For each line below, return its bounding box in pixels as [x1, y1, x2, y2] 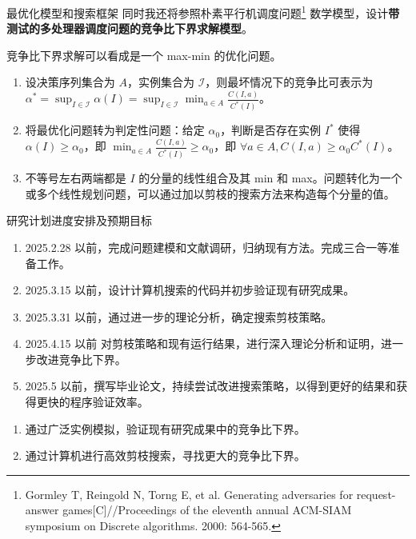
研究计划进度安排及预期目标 [6, 212, 152, 229]
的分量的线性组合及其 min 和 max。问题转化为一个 [138, 170, 402, 186]
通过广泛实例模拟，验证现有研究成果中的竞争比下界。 [25, 420, 306, 437]
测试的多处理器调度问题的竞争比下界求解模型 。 [6, 20, 253, 37]
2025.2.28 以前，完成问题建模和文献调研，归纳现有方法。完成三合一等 [25, 238, 389, 255]
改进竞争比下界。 [36, 350, 126, 367]
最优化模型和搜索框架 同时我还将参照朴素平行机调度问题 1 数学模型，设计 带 [6, 2, 400, 21]
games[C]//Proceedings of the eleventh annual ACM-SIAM [62, 501, 352, 518]
